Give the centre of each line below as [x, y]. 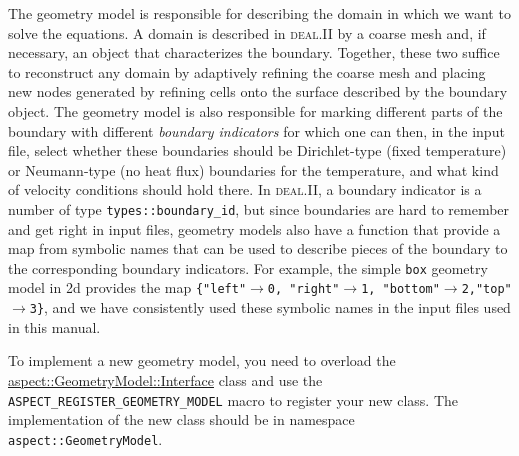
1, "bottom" [400, 289]
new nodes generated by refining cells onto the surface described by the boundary [258, 91]
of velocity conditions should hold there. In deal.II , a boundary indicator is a [245, 189]
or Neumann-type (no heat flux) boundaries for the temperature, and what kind [253, 169]
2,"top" [486, 289]
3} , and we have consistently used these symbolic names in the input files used [270, 307]
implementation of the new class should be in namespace [181, 419]
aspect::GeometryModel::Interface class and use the [165, 379]
